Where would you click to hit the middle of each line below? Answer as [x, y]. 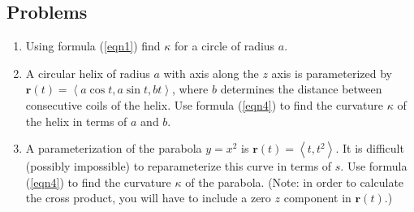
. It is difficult [370, 148]
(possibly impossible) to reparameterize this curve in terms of [179, 166]
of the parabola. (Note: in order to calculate [295, 182]
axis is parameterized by [332, 73]
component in [317, 198]
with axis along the [211, 73]
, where [190, 89]
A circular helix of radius [88, 73]
